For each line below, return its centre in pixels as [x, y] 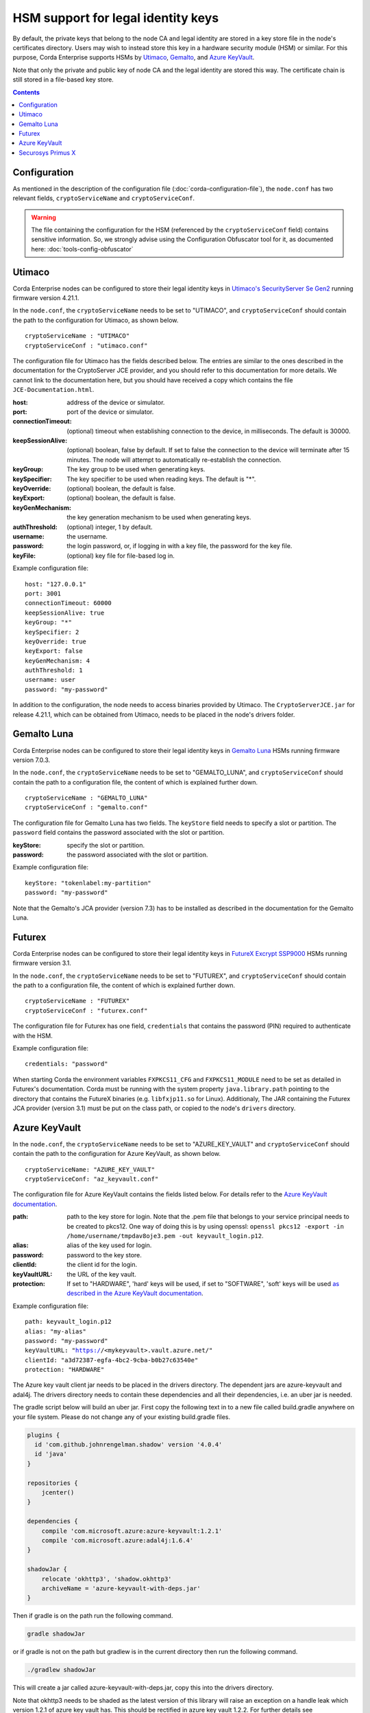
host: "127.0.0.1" [56, 584]
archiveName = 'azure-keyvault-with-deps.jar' [121, 1588]
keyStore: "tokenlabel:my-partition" [88, 883]
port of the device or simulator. [110, 412]
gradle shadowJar [56, 1634]
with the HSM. [33, 1035]
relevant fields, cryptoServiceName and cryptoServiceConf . [104, 198]
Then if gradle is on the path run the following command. [93, 1616]
